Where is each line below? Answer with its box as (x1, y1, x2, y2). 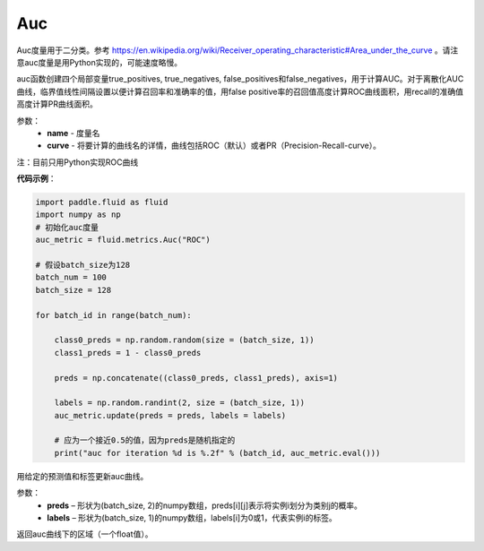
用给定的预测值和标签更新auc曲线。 (16, 470, 149, 481)
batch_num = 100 (35, 272, 108, 282)
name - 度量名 (47, 127, 100, 138)
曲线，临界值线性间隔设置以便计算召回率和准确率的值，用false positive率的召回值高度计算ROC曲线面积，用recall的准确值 (16, 86, 464, 97)
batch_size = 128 (35, 285, 112, 295)
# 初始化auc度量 (35, 222, 99, 232)
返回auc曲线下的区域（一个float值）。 (16, 529, 153, 539)
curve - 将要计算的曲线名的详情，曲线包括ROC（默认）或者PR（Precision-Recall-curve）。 (47, 140, 381, 151)
